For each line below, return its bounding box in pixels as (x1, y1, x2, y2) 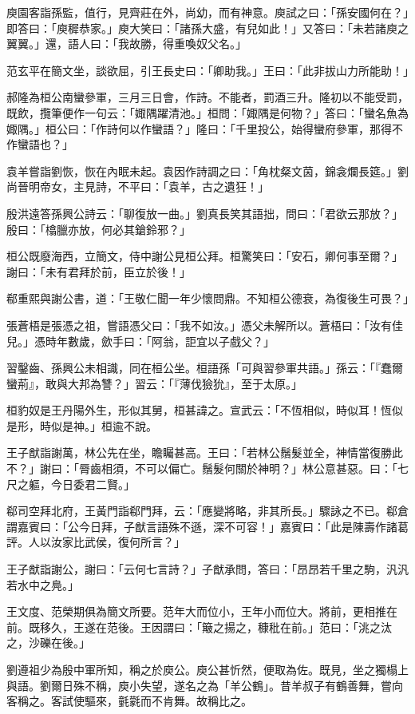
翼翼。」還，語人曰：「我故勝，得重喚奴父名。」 (6, 35, 247, 52)
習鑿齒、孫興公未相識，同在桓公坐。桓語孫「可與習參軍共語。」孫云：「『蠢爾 (6, 359, 403, 376)
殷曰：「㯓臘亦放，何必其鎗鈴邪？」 (6, 220, 191, 237)
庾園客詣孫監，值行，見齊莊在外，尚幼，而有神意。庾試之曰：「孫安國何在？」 (6, 4, 409, 20)
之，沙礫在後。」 (6, 634, 90, 651)
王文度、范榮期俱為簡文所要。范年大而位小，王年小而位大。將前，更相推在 (6, 603, 397, 620)
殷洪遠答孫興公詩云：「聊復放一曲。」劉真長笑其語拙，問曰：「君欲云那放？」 (6, 204, 403, 221)
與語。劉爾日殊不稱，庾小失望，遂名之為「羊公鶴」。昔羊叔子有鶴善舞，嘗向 (6, 676, 403, 693)
